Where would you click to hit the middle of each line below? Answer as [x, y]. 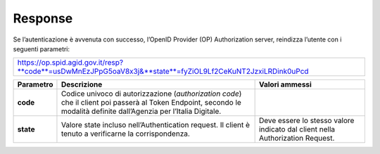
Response [43, 18]
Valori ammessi [285, 84]
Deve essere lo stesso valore [306, 121]
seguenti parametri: [42, 49]
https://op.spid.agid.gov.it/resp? [70, 63]
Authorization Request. [297, 139]
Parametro [35, 84]
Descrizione [82, 84]
